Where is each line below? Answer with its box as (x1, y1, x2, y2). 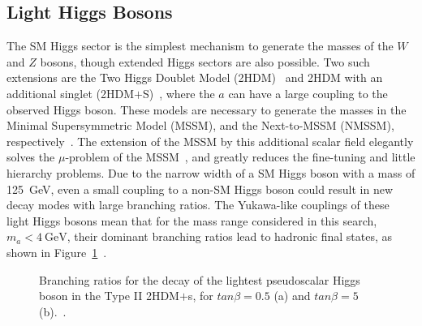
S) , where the (142, 84, 215, 101)
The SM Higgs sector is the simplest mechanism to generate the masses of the (6, 37, 394, 54)
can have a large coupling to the (228, 84, 388, 101)
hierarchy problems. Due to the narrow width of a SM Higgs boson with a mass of (6, 164, 416, 181)
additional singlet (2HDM (6, 84, 135, 101)
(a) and (273, 287, 311, 304)
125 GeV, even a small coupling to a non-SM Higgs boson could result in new (6, 180, 394, 197)
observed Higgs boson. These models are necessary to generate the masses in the (6, 101, 407, 118)
